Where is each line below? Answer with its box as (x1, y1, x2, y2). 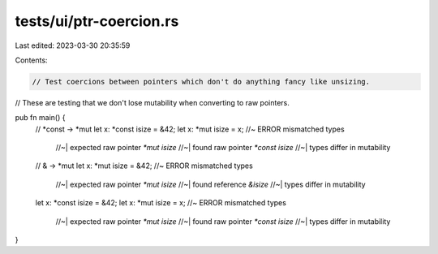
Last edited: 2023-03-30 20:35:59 (15, 41, 131, 50)
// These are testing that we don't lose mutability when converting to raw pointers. (15, 97, 290, 107)
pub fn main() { (15, 113, 66, 123)
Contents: (15, 55, 48, 65)
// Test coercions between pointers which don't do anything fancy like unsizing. (32, 77, 371, 86)
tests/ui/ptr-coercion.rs (15, 12, 179, 30)
